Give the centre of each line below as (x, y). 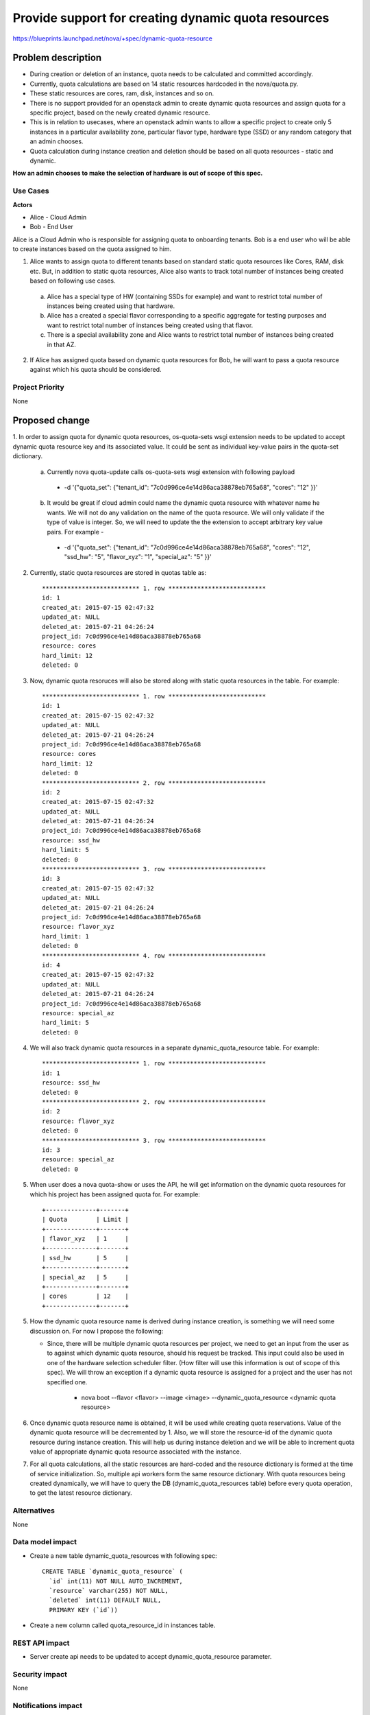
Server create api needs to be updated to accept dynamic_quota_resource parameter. (151, 1657)
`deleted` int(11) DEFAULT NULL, (105, 1600)
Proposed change (51, 421)
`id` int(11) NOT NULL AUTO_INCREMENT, (116, 1581)
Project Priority (38, 388)
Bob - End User (51, 227)
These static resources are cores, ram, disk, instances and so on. (122, 93)
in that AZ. (62, 344)
